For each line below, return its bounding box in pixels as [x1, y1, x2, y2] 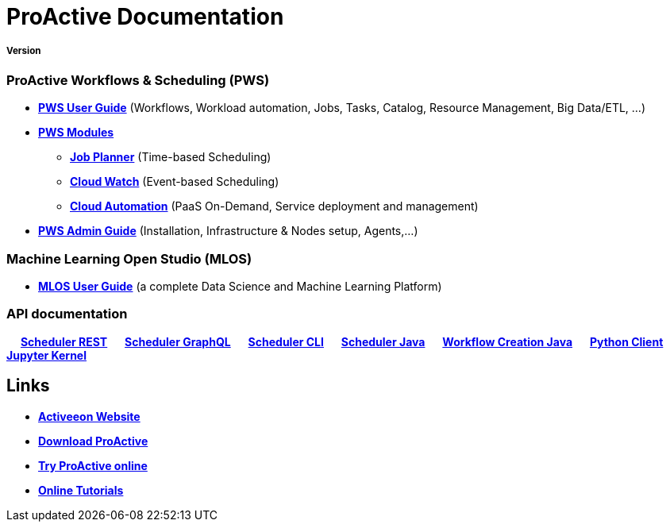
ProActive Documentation [6, 3, 284, 30]
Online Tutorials [38, 483, 124, 497]
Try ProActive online [38, 458, 148, 472]
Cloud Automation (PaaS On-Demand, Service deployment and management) [70, 199, 479, 214]
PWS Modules [38, 125, 114, 140]
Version [6, 45, 41, 57]
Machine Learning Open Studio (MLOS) [6, 250, 252, 267]
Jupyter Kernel [6, 348, 87, 362]
